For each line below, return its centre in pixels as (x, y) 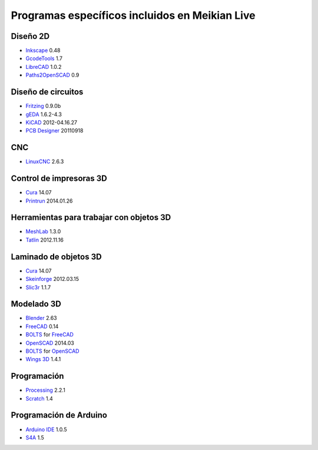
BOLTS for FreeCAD (49, 335)
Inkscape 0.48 (43, 51)
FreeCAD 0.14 (42, 326)
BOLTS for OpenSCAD (52, 351)
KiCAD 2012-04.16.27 (52, 122)
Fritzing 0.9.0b (43, 106)
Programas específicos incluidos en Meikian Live (133, 15)
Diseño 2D (30, 36)
